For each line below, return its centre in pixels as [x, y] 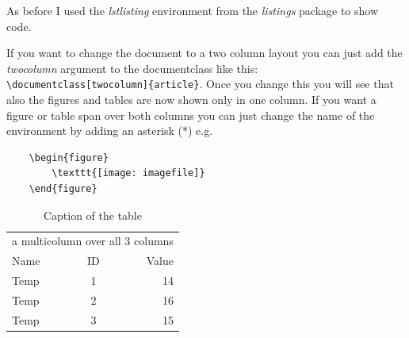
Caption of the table [92, 215]
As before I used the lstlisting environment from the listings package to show [193, 10]
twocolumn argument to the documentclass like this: [132, 68]
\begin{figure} [69, 157]
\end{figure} [63, 189]
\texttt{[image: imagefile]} [128, 173]
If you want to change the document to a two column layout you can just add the [204, 53]
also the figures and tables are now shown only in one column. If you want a [191, 100]
